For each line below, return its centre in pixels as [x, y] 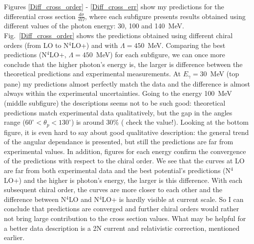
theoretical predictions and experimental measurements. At [93, 74]
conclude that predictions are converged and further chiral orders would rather [122, 209]
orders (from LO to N [36, 45]
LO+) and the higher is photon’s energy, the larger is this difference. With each [123, 180]
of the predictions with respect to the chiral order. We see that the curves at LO [124, 161]
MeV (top [225, 74]
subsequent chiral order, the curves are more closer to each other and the [113, 189]
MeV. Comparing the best [187, 45]
